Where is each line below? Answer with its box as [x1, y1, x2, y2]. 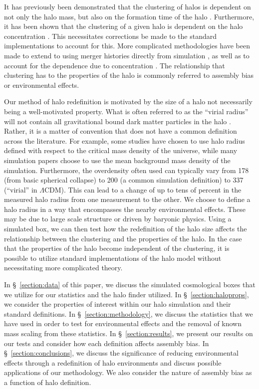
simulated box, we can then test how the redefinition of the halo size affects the [4, 223, 247, 234]
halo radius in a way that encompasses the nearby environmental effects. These [4, 203, 246, 214]
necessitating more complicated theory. [4, 262, 123, 273]
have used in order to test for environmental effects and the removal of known [4, 318, 242, 329]
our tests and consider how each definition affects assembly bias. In [4, 338, 209, 348]
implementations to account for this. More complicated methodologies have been [4, 40, 251, 51]
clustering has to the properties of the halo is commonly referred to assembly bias [4, 70, 254, 80]
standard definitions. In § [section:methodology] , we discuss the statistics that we [4, 308, 253, 319]
